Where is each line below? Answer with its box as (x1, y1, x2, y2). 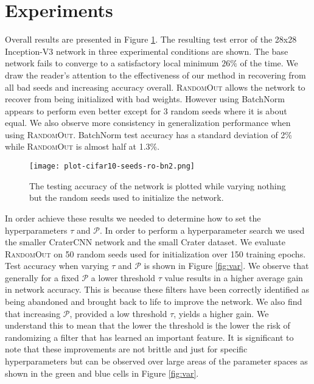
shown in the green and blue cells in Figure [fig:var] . (5, 366, 199, 379)
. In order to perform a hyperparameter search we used (99, 223, 305, 236)
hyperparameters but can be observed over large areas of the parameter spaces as (5, 355, 308, 368)
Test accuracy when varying (5, 259, 109, 272)
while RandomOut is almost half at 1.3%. (5, 140, 160, 153)
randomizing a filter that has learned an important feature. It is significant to (5, 330, 294, 343)
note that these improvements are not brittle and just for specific (5, 343, 248, 355)
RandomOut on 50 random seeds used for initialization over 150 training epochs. (5, 247, 306, 260)
